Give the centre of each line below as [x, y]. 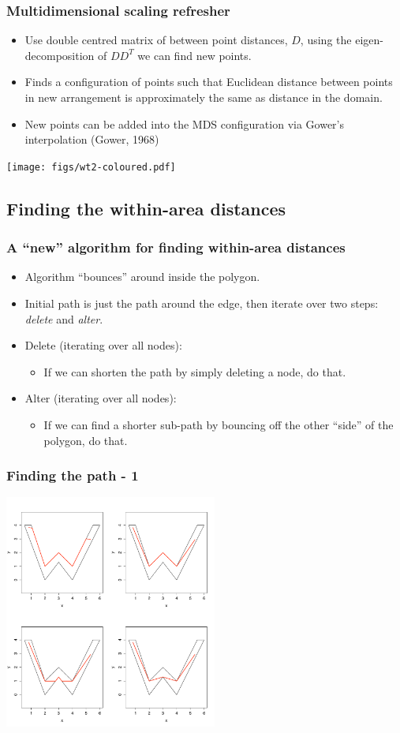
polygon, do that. [86, 440]
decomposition [60, 55]
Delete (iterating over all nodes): [103, 345]
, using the [326, 40]
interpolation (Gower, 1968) [92, 139]
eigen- [369, 40]
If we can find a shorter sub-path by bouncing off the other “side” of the [219, 424]
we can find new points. [194, 55]
